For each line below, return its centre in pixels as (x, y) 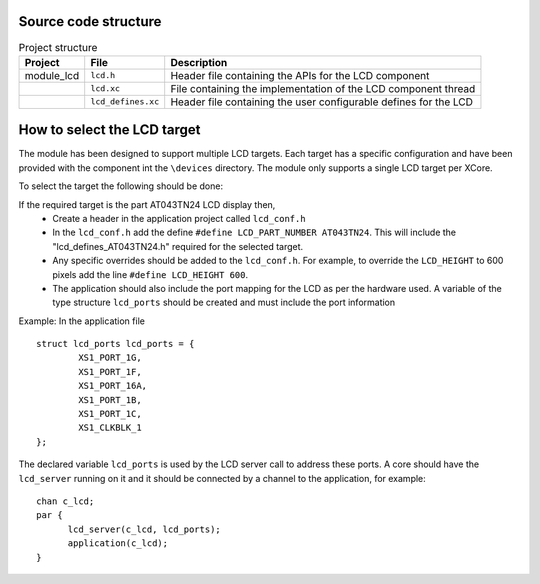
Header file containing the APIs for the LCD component (300, 75)
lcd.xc (105, 88)
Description (199, 62)
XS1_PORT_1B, (110, 399)
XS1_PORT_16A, (113, 386)
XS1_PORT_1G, (110, 358)
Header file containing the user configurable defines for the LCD (322, 102)
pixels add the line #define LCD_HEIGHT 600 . (150, 274)
